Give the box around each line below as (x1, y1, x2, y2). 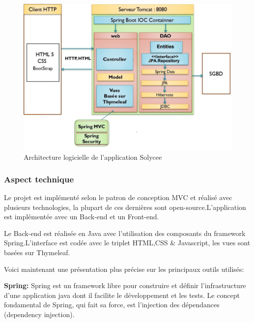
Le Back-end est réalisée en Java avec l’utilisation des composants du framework (4, 228, 246, 238)
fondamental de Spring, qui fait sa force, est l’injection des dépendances (4, 299, 220, 310)
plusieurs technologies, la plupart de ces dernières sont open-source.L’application (4, 202, 246, 212)
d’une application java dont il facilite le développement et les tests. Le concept (4, 290, 240, 300)
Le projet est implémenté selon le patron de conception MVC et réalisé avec (4, 192, 232, 202)
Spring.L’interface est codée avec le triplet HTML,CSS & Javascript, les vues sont (4, 237, 251, 248)
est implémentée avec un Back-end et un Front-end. (4, 211, 159, 222)
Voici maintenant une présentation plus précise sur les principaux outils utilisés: (4, 264, 244, 274)
